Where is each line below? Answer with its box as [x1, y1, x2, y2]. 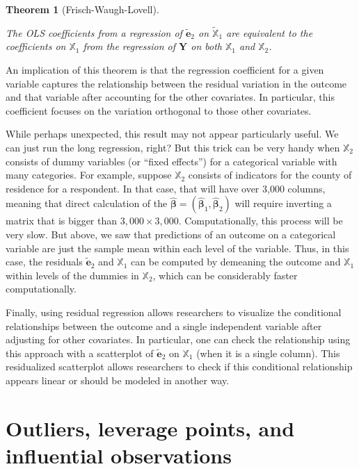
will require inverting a [234, 196, 332, 211]
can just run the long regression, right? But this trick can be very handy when [6, 140, 340, 154]
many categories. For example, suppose [6, 167, 172, 182]
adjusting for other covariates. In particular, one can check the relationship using [6, 332, 351, 347]
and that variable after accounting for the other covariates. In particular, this [6, 90, 335, 104]
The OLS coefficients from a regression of [6, 25, 182, 40]
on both [191, 39, 222, 54]
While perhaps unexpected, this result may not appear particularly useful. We [6, 126, 339, 141]
